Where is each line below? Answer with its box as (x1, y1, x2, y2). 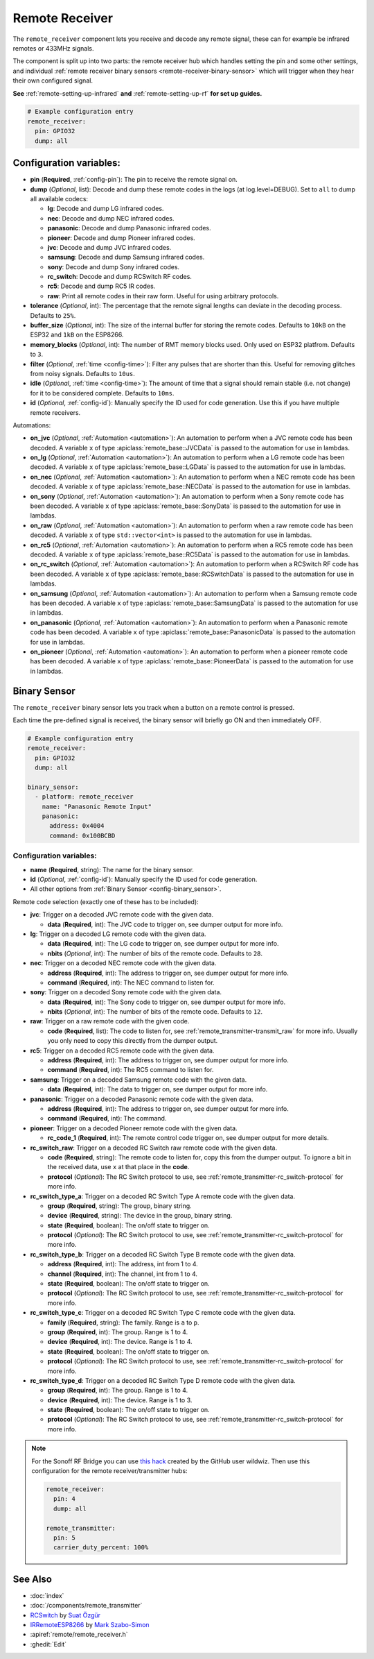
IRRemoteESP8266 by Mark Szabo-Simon (30, 1621, 150, 1629)
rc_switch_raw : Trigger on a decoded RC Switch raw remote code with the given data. (30, 1143, 277, 1152)
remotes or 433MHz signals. (12, 44, 94, 52)
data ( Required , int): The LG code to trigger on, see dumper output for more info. (47, 939, 279, 948)
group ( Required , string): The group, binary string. (47, 1201, 192, 1210)
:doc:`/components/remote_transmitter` (30, 1601, 143, 1610)
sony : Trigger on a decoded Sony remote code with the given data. (30, 988, 222, 996)
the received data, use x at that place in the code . (47, 1163, 190, 1171)
